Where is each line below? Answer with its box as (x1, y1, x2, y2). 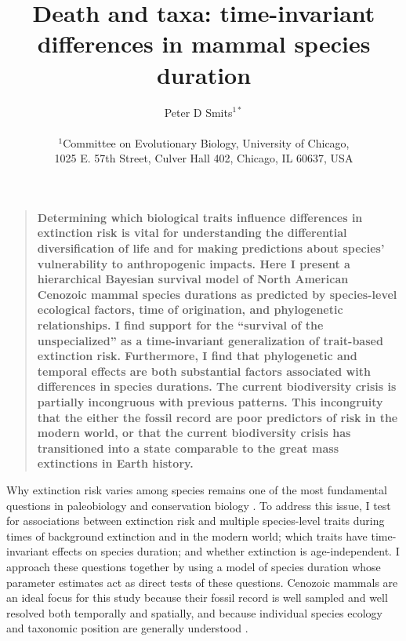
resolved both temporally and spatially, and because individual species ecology (6, 604, 383, 621)
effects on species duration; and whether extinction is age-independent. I (52, 543, 400, 559)
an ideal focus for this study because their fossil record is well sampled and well (6, 589, 388, 606)
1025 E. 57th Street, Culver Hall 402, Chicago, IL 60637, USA (54, 150, 353, 166)
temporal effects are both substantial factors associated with (37, 362, 371, 379)
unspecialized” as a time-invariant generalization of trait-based (37, 332, 383, 348)
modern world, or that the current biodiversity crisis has (37, 424, 351, 441)
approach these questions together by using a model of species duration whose (6, 558, 381, 574)
